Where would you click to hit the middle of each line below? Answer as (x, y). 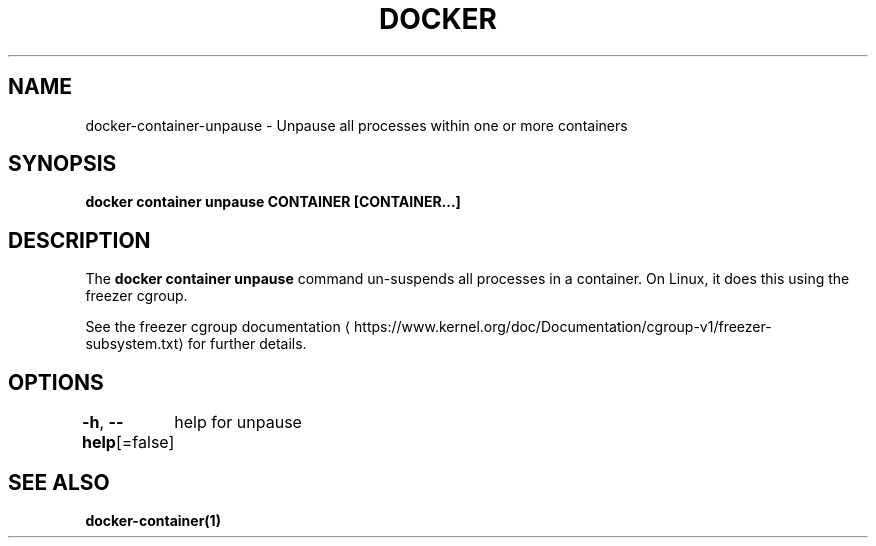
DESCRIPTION (79, 240)
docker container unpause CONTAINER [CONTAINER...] (273, 202)
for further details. (247, 344)
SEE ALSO (59, 482)
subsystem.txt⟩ (134, 344)
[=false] (145, 442)
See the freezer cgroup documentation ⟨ (218, 327)
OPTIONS (56, 382)
